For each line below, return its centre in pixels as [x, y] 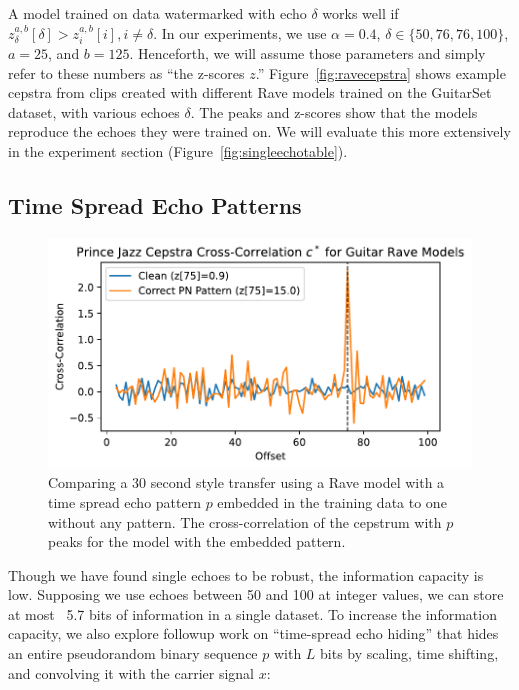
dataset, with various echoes [94, 111]
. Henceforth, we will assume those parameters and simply [307, 53]
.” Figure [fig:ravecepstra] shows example [380, 72]
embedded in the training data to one [332, 501]
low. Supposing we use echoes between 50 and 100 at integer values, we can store [256, 594]
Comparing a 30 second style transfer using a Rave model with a [246, 482]
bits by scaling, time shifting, [409, 653]
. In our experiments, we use [240, 32]
